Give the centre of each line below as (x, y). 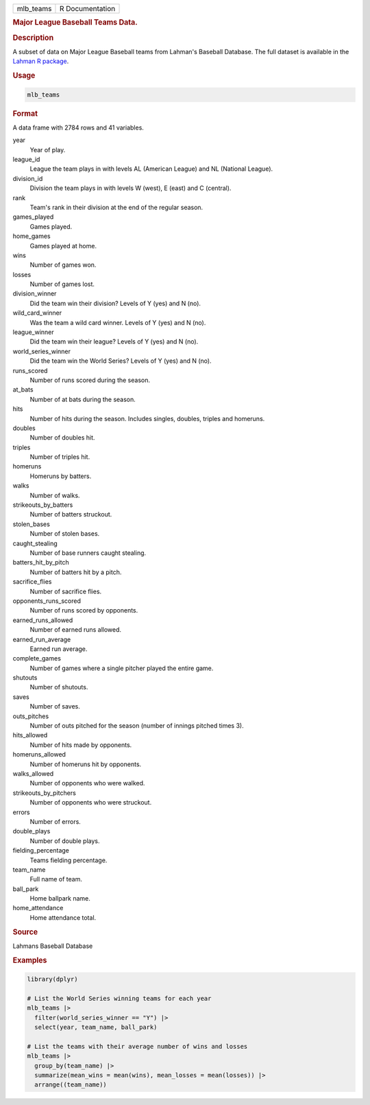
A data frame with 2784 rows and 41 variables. (78, 128)
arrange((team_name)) (71, 1085)
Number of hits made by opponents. (81, 745)
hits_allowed (30, 735)
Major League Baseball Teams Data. (75, 23)
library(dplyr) (52, 979)
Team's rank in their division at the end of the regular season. (116, 207)
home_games (32, 236)
